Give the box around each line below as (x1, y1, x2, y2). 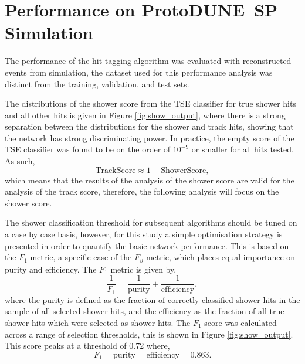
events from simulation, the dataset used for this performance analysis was (5, 66, 273, 78)
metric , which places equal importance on (145, 251, 296, 263)
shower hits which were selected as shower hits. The (5, 316, 191, 328)
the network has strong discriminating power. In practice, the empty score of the (5, 131, 294, 144)
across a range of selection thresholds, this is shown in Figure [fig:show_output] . (5, 328, 293, 340)
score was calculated (204, 316, 277, 328)
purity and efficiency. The (5, 263, 97, 275)
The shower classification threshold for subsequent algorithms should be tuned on (5, 216, 297, 229)
